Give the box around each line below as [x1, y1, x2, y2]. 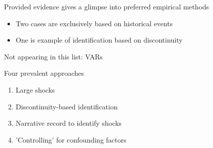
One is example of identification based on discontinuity [15, 35, 183, 45]
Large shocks [15, 84, 55, 95]
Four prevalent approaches [4, 68, 84, 78]
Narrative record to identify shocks [15, 118, 122, 128]
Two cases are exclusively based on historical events [15, 18, 173, 28]
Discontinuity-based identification [15, 101, 118, 111]
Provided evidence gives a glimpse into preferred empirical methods [4, 1, 209, 11]
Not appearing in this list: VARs [4, 51, 103, 61]
